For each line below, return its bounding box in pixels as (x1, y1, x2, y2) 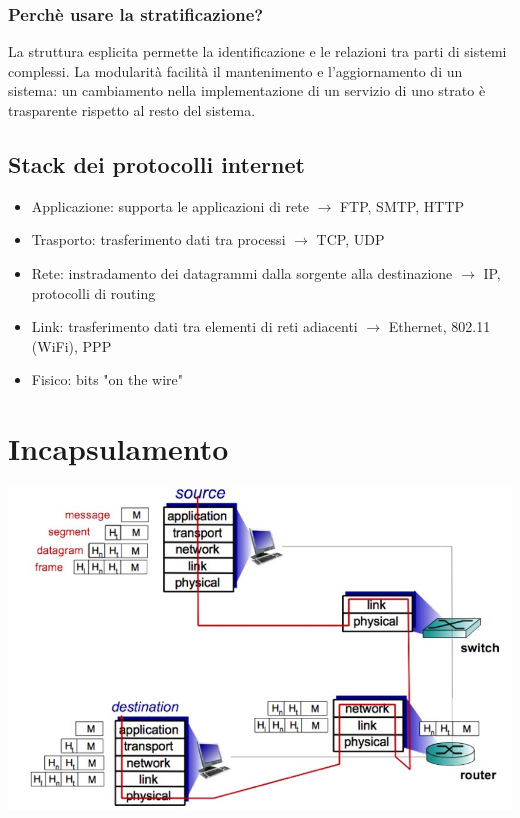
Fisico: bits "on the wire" (31, 369, 184, 390)
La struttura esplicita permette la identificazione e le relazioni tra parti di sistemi (8, 41, 507, 62)
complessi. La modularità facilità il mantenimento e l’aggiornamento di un (8, 60, 463, 81)
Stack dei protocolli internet (8, 148, 305, 179)
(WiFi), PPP (31, 335, 112, 356)
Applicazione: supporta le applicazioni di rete (31, 195, 309, 216)
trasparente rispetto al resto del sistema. (8, 100, 256, 120)
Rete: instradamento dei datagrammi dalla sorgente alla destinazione (31, 262, 453, 283)
